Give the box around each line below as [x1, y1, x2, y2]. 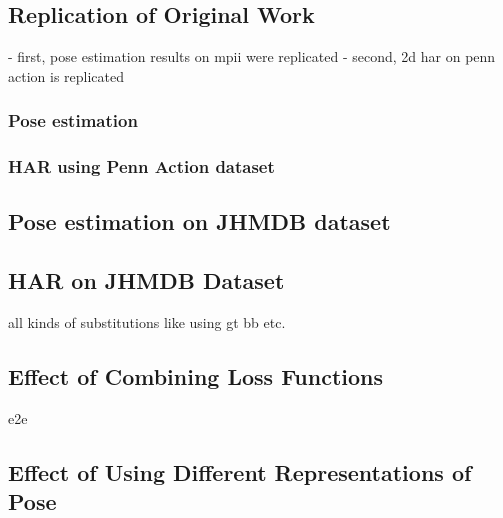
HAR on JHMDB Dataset [8, 265, 285, 296]
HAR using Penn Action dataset [8, 154, 275, 179]
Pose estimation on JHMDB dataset [8, 206, 391, 237]
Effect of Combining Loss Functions [8, 361, 384, 392]
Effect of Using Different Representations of [8, 456, 472, 487]
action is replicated [8, 65, 125, 86]
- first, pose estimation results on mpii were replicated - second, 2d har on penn [8, 46, 496, 67]
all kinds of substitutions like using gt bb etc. [8, 312, 286, 333]
